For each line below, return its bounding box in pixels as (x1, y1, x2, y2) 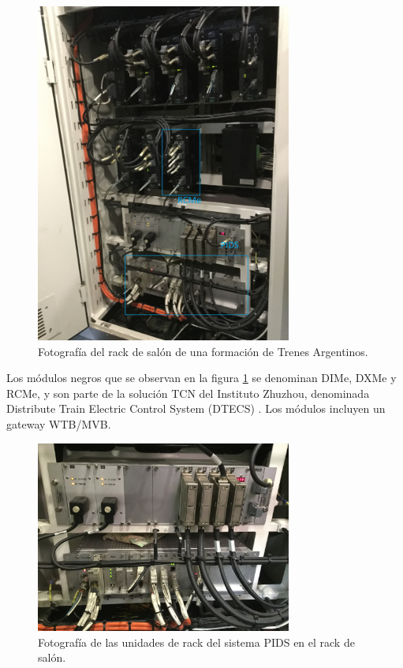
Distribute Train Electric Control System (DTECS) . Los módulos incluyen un (6, 400, 386, 417)
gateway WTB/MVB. (6, 415, 111, 432)
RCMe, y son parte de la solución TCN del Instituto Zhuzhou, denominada (6, 384, 370, 401)
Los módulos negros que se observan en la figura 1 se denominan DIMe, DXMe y (6, 369, 397, 386)
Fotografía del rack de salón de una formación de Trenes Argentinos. (38, 343, 368, 359)
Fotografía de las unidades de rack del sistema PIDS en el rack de (38, 633, 355, 650)
